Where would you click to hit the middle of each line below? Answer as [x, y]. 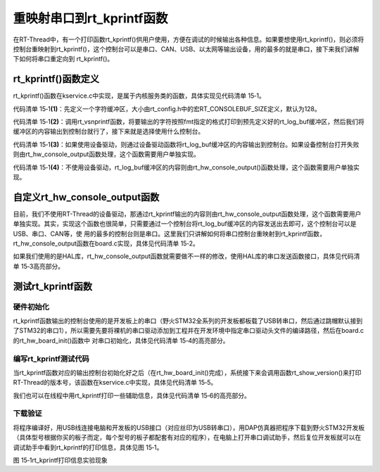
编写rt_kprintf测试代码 [51, 359]
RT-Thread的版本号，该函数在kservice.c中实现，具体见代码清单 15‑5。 [115, 383]
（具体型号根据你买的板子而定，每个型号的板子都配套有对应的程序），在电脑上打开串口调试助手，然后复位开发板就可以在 [187, 438]
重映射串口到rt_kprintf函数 [90, 18]
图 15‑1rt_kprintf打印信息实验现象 [61, 460]
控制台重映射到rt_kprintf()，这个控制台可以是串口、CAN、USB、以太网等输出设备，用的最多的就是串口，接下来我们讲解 [186, 49]
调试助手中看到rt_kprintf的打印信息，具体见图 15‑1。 [88, 447]
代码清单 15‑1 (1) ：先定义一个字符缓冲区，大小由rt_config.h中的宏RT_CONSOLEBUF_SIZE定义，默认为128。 [167, 108]
